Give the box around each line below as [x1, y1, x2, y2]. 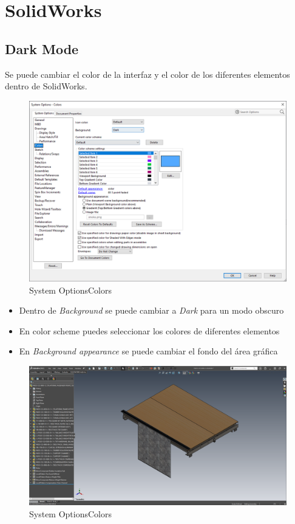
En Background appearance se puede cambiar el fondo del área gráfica [19, 345, 278, 357]
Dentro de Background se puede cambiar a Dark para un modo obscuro [19, 304, 284, 317]
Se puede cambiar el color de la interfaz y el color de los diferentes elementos [5, 67, 290, 80]
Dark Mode [5, 39, 79, 58]
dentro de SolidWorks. [5, 80, 87, 92]
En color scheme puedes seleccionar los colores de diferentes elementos [19, 324, 280, 337]
